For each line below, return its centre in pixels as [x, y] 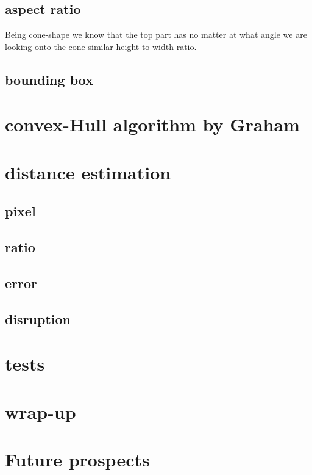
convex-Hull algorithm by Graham [152, 124]
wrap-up [41, 411]
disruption [38, 318]
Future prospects [77, 459]
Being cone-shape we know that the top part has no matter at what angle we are [156, 34]
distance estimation [88, 172]
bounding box [49, 79]
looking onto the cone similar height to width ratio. [101, 46]
